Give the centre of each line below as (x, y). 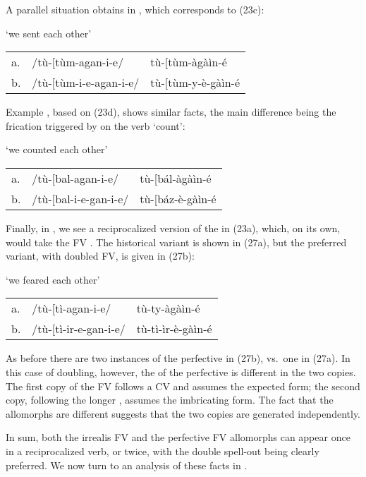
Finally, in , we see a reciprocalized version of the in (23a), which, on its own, (173, 228)
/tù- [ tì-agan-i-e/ (72, 308)
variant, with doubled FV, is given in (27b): (100, 256)
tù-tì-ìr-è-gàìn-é (174, 329)
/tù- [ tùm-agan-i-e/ (78, 62)
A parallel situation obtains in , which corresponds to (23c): (135, 9)
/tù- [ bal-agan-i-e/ (75, 178)
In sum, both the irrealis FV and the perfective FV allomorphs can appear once (178, 437)
